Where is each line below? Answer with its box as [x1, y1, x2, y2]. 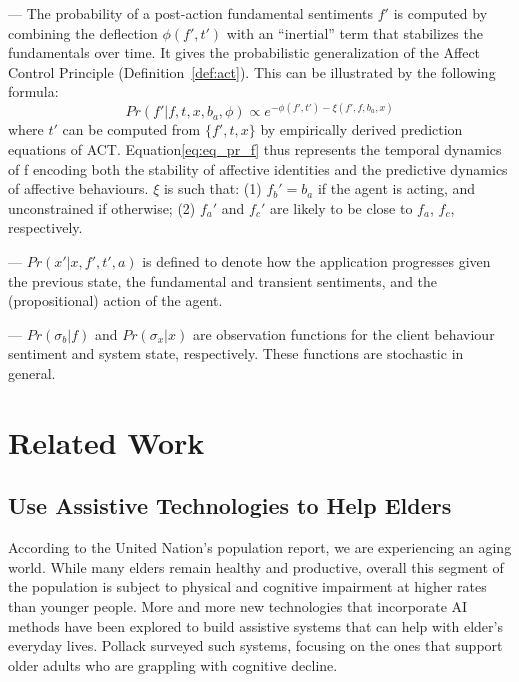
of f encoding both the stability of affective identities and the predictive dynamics [8, 158, 508, 179]
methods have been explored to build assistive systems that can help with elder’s [8, 615, 503, 636]
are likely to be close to [270, 197, 413, 218]
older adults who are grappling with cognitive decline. [8, 654, 338, 675]
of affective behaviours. [8, 178, 149, 199]
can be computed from [62, 119, 201, 140]
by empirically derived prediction [260, 119, 463, 140]
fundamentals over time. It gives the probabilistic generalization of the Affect [8, 42, 481, 63]
